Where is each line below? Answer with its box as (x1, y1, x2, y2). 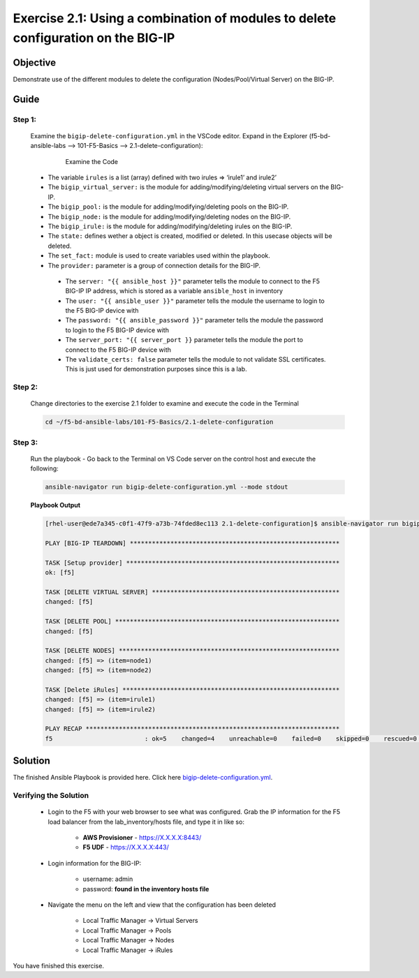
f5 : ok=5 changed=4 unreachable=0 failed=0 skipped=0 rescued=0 (45, 734, 417, 743)
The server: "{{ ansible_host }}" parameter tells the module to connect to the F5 (65, 276, 321, 286)
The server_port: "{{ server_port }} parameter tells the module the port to (65, 336, 304, 344)
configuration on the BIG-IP (13, 30, 175, 45)
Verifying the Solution (13, 791, 89, 801)
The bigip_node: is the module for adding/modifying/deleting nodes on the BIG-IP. (47, 212, 291, 221)
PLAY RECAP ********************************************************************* (45, 725, 340, 733)
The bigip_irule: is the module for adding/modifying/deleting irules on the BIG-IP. (47, 222, 293, 230)
